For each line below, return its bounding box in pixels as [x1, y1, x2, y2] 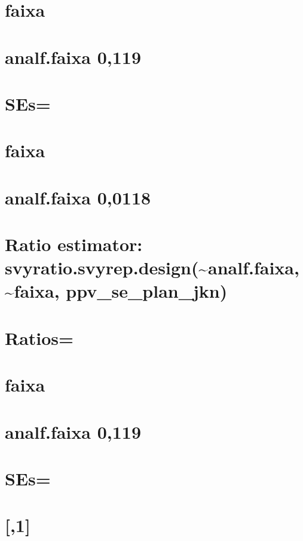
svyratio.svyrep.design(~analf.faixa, [5, 255, 299, 280]
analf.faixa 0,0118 [5, 185, 151, 209]
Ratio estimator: [5, 232, 143, 256]
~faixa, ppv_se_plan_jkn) [5, 279, 228, 303]
